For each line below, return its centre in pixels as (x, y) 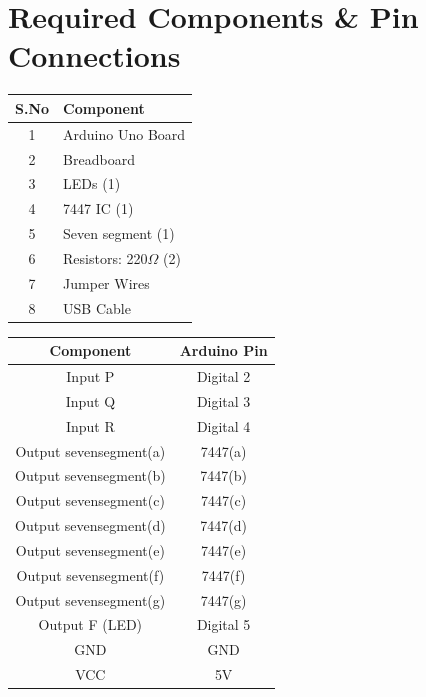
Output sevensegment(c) (90, 500)
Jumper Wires (106, 282)
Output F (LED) (90, 624)
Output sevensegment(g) (90, 599)
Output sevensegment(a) (90, 450)
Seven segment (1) (119, 233)
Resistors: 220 (105, 257)
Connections (94, 55)
